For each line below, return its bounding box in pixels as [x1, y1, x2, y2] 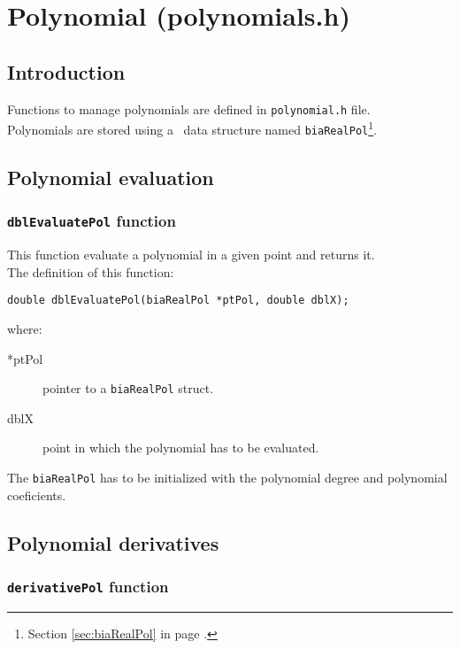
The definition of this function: [7, 262, 174, 281]
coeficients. [7, 485, 66, 504]
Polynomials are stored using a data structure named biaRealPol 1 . [7, 118, 378, 138]
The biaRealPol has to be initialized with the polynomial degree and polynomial [7, 467, 448, 486]
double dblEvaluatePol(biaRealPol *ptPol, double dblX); [7, 294, 349, 307]
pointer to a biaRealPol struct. [42, 379, 214, 398]
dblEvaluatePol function [7, 210, 176, 232]
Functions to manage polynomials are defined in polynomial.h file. [7, 99, 371, 118]
